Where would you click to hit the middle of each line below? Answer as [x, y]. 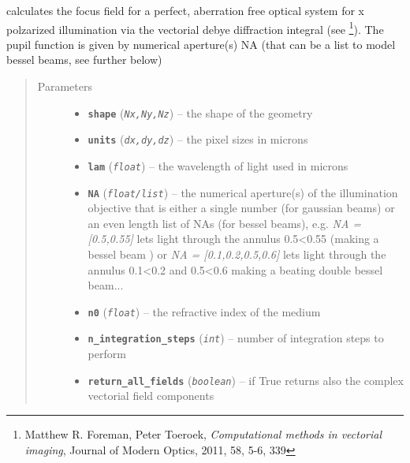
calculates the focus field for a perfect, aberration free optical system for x [185, 10]
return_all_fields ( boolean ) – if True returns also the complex [246, 380]
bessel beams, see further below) [84, 60]
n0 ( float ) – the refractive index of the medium [204, 311]
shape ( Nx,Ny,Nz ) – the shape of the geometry [200, 112]
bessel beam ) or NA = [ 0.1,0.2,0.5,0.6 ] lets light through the [237, 254]
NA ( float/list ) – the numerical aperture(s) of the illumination [243, 192]
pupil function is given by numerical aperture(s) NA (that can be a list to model [201, 44]
